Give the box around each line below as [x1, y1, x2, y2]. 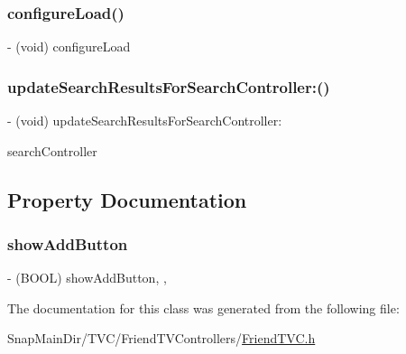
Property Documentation [7, 185, 247, 213]
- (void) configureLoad [7, 37, 131, 56]
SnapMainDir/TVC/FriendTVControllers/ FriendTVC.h [7, 329, 316, 348]
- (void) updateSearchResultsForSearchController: [7, 111, 282, 130]
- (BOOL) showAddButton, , [7, 268, 167, 287]
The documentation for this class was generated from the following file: [7, 298, 400, 317]
